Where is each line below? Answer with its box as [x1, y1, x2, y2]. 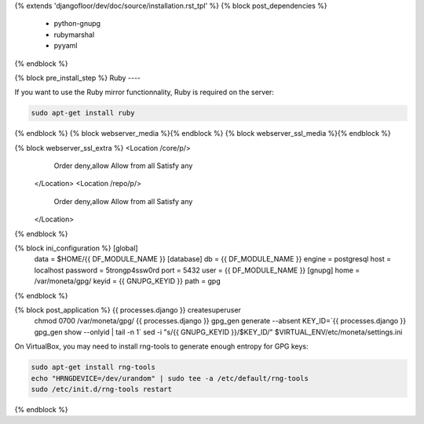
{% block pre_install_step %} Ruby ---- [14, 73, 141, 82]
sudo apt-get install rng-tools [31, 363, 156, 372]
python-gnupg [53, 19, 101, 28]
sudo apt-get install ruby [31, 108, 135, 118]
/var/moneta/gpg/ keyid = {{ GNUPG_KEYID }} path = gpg [34, 276, 221, 286]
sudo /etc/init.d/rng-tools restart [31, 385, 173, 393]
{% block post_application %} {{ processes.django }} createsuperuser [14, 305, 241, 314]
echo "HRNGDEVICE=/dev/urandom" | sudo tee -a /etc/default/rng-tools [31, 374, 309, 382]
